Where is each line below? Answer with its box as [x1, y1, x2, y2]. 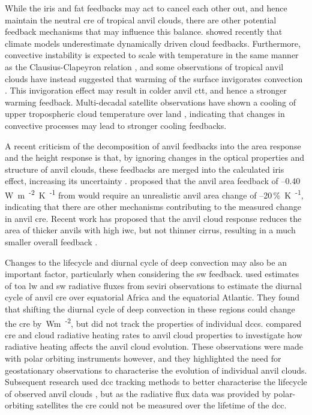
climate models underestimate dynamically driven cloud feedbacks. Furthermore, [5, 37, 301, 49]
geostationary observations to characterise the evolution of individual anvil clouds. [5, 363, 307, 376]
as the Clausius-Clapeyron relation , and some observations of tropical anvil [5, 60, 284, 73]
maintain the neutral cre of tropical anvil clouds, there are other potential [5, 13, 277, 26]
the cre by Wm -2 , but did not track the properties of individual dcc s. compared [5, 315, 302, 329]
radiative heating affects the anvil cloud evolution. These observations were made [5, 340, 303, 353]
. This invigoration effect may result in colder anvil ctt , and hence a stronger [5, 84, 287, 97]
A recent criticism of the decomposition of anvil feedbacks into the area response [5, 139, 301, 152]
